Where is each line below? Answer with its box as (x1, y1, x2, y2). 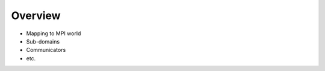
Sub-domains (26, 38, 60, 45)
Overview (11, 9, 61, 22)
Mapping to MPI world (26, 30, 81, 37)
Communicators (26, 47, 66, 54)
